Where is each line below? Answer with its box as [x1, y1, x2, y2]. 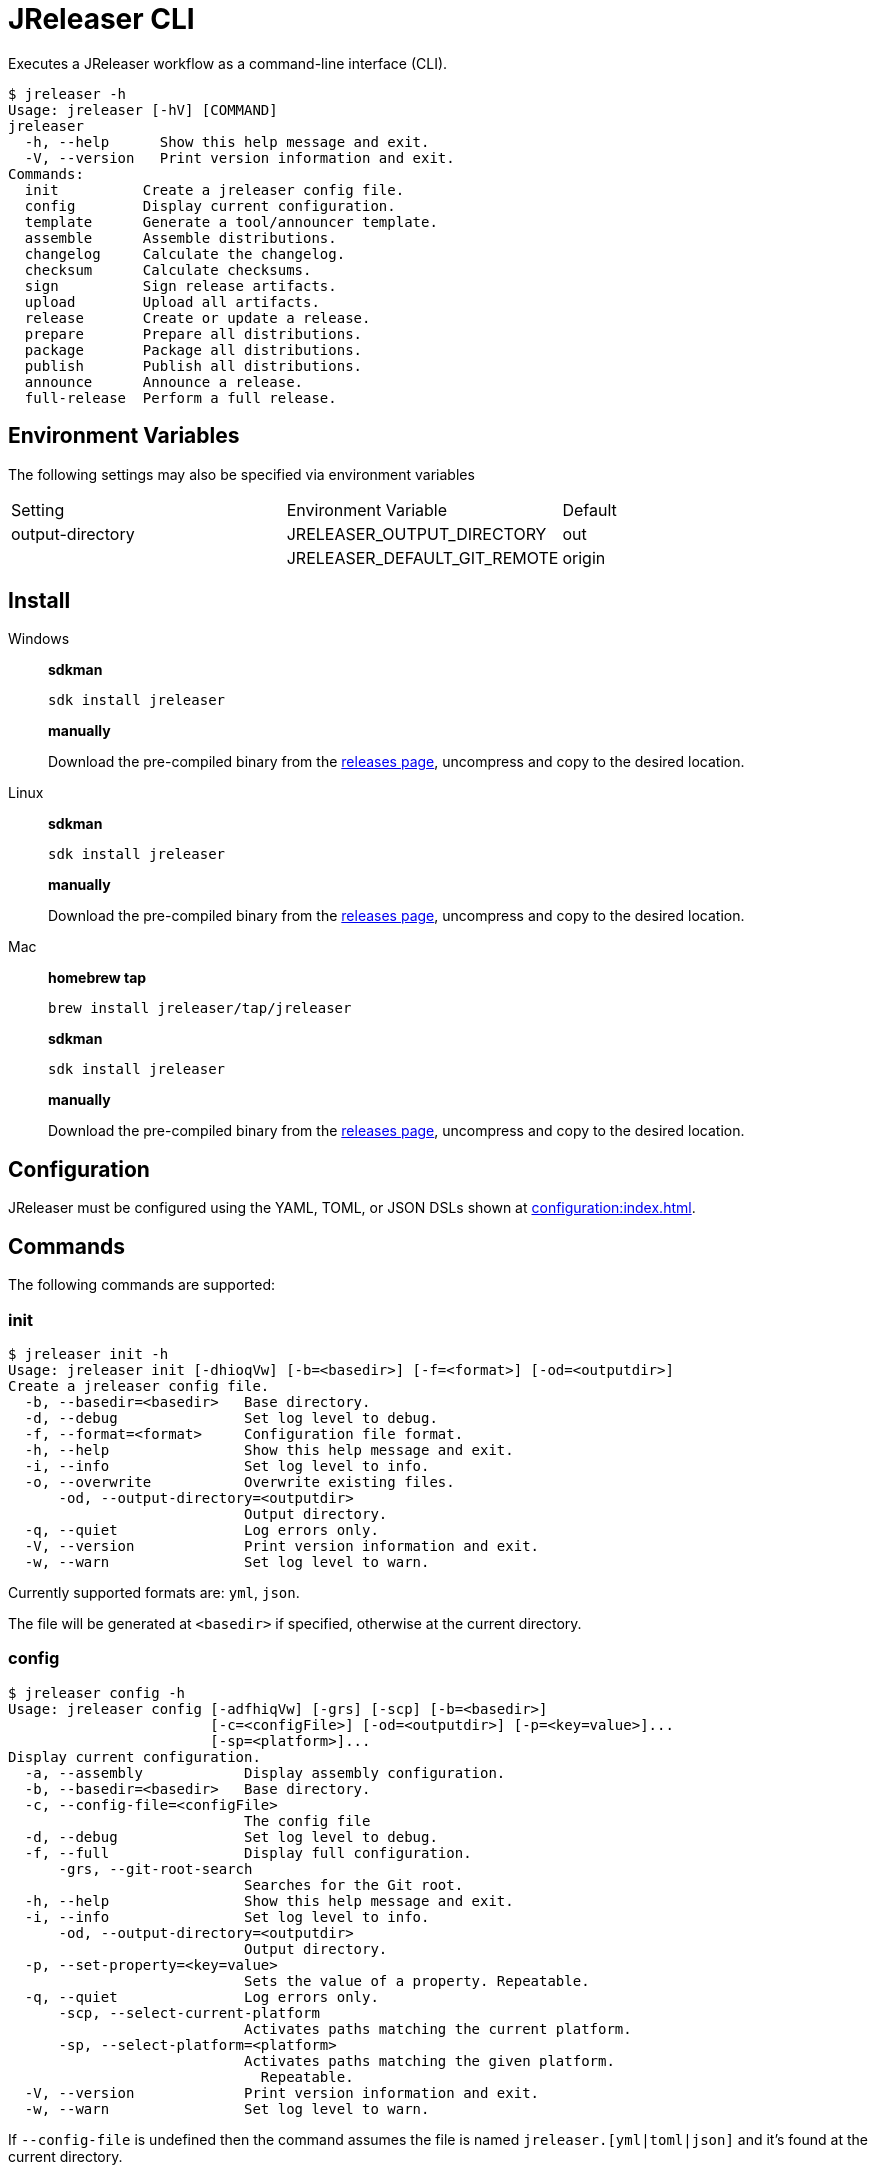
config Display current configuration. [24, 197, 396, 214]
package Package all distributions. [24, 341, 363, 358]
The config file [244, 1812, 371, 1829]
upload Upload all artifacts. [24, 293, 320, 310]
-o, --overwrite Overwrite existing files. [24, 1473, 455, 1490]
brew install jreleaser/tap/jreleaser [48, 1000, 352, 1017]
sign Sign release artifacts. [24, 277, 337, 294]
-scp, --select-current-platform [58, 2004, 320, 2021]
